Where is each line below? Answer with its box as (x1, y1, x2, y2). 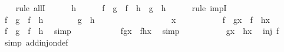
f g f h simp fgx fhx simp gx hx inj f (4, 25, 279, 37)
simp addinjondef (4, 36, 68, 48)
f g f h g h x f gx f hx (4, 13, 270, 25)
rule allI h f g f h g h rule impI (15, 2, 227, 13)
